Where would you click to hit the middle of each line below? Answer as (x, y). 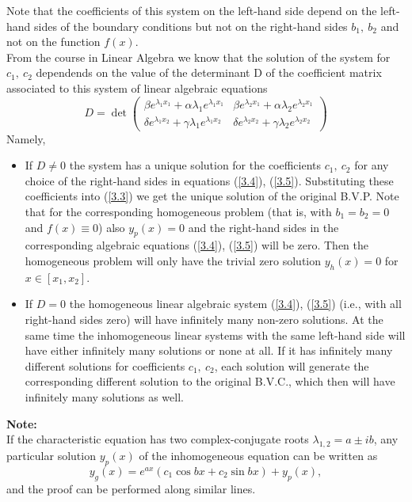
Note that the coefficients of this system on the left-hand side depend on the (192, 10)
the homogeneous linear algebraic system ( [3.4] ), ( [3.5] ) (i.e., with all (235, 304)
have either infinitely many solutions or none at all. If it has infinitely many (209, 350)
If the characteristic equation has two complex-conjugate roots (158, 439)
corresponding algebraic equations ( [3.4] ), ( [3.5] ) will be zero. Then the (197, 245)
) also (112, 227)
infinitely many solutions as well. (104, 396)
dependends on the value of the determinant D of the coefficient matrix (209, 72)
